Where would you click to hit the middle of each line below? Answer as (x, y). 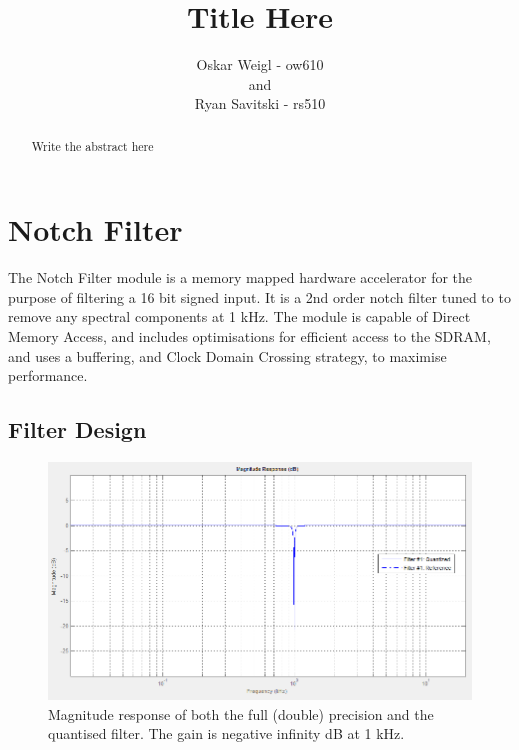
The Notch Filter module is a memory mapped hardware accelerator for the (240, 277)
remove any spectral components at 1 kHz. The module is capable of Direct (239, 316)
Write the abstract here (92, 145)
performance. (48, 375)
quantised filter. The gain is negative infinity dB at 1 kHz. (226, 733)
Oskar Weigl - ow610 (260, 64)
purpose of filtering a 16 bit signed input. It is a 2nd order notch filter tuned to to (259, 296)
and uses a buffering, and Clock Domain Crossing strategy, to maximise (227, 355)
